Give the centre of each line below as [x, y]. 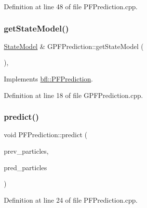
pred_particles [26, 167]
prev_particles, [26, 151]
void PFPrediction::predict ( [46, 135]
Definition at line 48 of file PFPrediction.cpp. [71, 6]
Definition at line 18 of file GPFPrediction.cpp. [73, 95]
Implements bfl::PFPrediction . [48, 79]
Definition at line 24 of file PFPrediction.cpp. [71, 200]
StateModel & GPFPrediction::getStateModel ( [74, 46]
